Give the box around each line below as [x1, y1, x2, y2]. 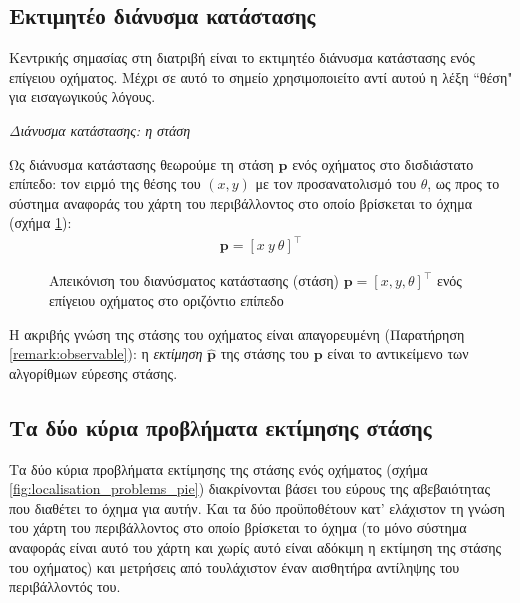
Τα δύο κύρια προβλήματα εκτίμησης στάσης [9, 411, 432, 442]
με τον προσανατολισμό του [255, 173, 417, 194]
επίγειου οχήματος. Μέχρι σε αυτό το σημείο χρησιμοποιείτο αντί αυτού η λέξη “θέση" [9, 66, 513, 87]
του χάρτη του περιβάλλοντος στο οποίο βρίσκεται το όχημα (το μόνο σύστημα [9, 517, 467, 538]
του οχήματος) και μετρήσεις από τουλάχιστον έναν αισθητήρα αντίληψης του [9, 556, 460, 577]
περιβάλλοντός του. [9, 576, 121, 597]
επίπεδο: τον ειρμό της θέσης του [9, 173, 201, 194]
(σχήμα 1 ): [9, 212, 72, 233]
